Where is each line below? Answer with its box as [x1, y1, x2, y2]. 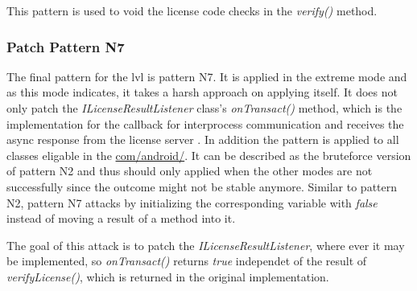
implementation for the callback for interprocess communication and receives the [6, 115, 404, 132]
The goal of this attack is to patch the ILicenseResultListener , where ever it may [6, 236, 405, 253]
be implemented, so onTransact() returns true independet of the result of [6, 252, 367, 269]
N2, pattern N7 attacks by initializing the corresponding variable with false [6, 194, 378, 211]
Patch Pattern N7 [6, 36, 125, 56]
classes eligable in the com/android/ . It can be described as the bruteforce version [6, 146, 411, 163]
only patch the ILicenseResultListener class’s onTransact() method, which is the [6, 100, 403, 116]
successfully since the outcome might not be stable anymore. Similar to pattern [6, 178, 398, 195]
